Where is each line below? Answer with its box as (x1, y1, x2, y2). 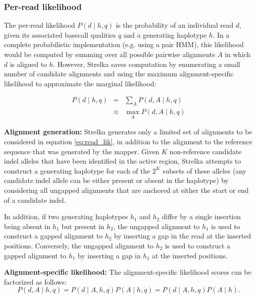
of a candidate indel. (4, 194, 66, 205)
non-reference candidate (169, 146, 242, 156)
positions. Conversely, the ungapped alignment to (4, 240, 154, 250)
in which (225, 49, 251, 59)
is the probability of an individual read (115, 20, 234, 30)
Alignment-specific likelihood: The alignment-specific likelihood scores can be (4, 267, 252, 277)
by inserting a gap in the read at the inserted (114, 231, 251, 241)
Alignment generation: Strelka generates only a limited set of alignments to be (4, 126, 253, 137)
